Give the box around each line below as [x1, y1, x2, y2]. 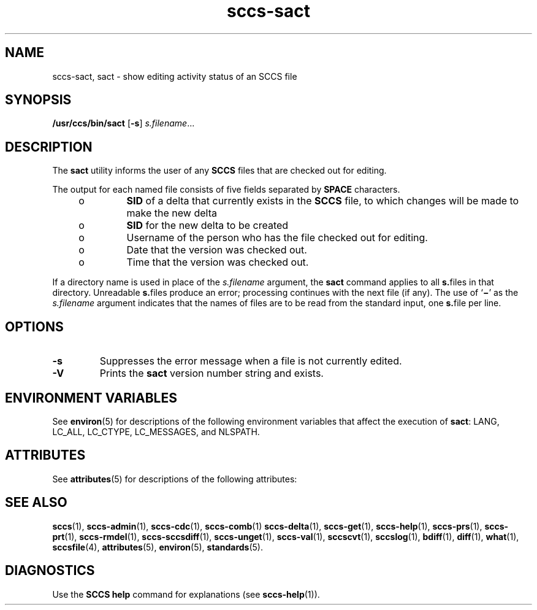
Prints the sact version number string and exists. [99, 367, 324, 380]
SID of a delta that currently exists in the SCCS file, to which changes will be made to [126, 195, 519, 207]
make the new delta [126, 207, 217, 220]
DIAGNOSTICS [5, 563, 95, 579]
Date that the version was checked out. [126, 244, 307, 257]
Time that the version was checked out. [126, 256, 309, 269]
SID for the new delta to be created [126, 219, 289, 232]
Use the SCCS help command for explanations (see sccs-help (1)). [52, 589, 320, 600]
